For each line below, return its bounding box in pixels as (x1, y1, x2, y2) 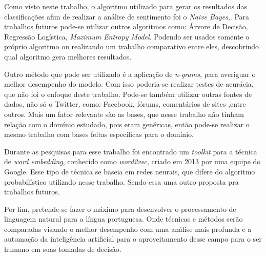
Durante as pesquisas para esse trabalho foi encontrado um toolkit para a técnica (4, 146, 257, 156)
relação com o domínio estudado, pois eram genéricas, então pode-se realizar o (4, 119, 250, 129)
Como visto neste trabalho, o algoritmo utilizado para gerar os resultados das (4, 1, 247, 11)
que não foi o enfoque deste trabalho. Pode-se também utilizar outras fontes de (4, 88, 252, 99)
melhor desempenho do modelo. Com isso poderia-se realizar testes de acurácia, (4, 78, 254, 89)
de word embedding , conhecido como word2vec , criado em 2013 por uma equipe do (4, 156, 261, 167)
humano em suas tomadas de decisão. (4, 244, 121, 254)
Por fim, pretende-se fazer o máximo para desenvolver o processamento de (4, 203, 236, 214)
